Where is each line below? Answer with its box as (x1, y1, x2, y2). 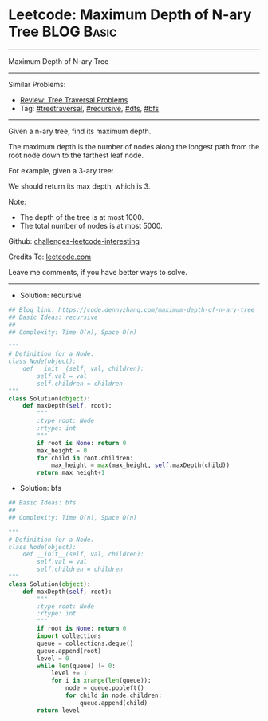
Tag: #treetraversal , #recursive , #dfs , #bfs (19, 103, 160, 113)
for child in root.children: (37, 454, 134, 462)
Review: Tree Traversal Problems (19, 94, 128, 105)
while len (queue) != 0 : (37, 662, 116, 670)
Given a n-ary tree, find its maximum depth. (8, 126, 152, 136)
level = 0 (37, 654, 69, 663)
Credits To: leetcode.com (8, 252, 92, 261)
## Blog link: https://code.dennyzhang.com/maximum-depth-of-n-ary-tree (8, 305, 255, 313)
